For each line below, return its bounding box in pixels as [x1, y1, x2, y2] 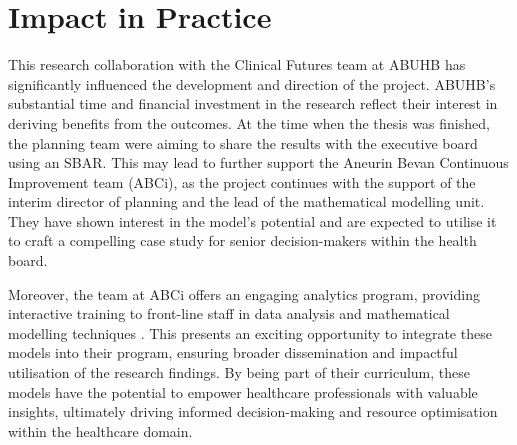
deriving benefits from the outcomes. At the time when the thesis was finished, [8, 112, 490, 133]
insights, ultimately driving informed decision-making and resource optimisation [8, 401, 498, 422]
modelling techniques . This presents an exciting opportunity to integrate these [8, 322, 492, 343]
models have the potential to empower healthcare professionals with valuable [8, 381, 478, 402]
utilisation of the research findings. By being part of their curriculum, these [8, 362, 470, 383]
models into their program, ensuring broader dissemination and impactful [8, 342, 458, 363]
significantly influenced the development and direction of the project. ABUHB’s [8, 73, 496, 94]
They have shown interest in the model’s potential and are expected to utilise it [8, 210, 497, 231]
